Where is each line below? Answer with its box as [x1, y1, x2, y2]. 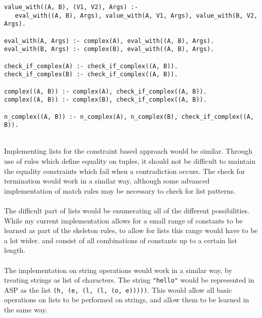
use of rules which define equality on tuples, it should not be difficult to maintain [4, 156, 255, 166]
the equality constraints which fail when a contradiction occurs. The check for [4, 165, 245, 176]
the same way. [4, 304, 48, 315]
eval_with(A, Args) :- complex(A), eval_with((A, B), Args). [4, 37, 214, 44]
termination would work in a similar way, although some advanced [4, 175, 210, 186]
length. [4, 245, 26, 255]
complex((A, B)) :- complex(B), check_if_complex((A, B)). [4, 96, 207, 104]
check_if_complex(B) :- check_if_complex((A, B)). [4, 71, 178, 78]
